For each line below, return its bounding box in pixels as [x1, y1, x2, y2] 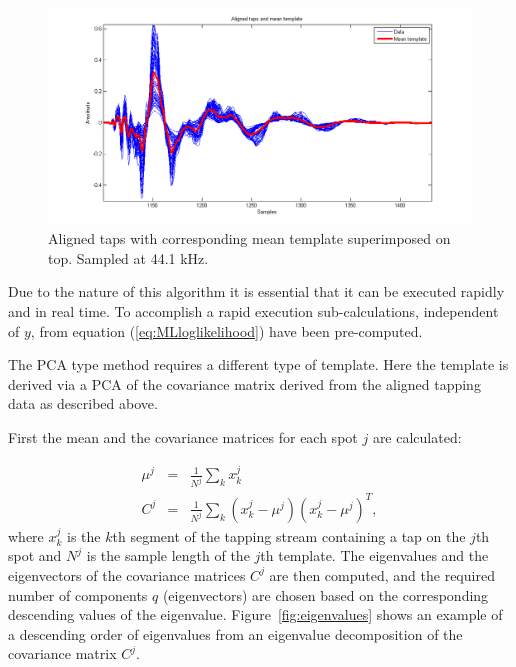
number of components [8, 584, 148, 605]
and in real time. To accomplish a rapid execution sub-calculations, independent [8, 300, 499, 321]
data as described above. [8, 393, 158, 414]
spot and [8, 545, 62, 566]
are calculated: [372, 426, 462, 447]
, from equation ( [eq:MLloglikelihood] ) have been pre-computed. [30, 320, 423, 341]
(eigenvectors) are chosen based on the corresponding [162, 584, 489, 605]
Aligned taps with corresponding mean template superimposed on [48, 228, 451, 249]
